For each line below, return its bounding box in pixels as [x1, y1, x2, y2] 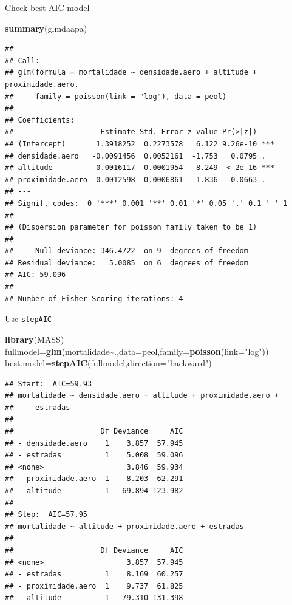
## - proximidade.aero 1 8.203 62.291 [5, 474, 183, 484]
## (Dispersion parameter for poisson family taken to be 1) [5, 223, 257, 232]
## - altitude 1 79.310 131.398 [5, 593, 183, 603]
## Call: [5, 56, 40, 65]
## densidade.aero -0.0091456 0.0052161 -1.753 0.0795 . [5, 151, 266, 160]
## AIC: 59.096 [5, 270, 66, 279]
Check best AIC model [5, 1, 90, 13]
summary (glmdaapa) [5, 21, 87, 34]
